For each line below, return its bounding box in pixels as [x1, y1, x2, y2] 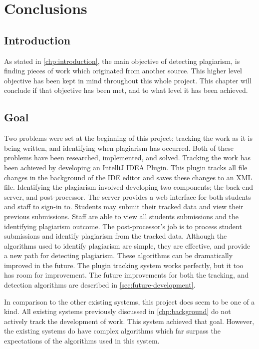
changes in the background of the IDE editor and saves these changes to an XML [4, 172, 253, 182]
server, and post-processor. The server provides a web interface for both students [4, 191, 251, 202]
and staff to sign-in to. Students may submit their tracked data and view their [4, 201, 244, 212]
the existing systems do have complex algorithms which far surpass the [4, 326, 221, 336]
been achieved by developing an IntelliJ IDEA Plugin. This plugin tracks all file [4, 162, 248, 172]
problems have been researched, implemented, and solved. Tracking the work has [4, 152, 251, 163]
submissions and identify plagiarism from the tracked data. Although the [4, 231, 227, 241]
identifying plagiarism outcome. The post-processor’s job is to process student [4, 221, 242, 231]
